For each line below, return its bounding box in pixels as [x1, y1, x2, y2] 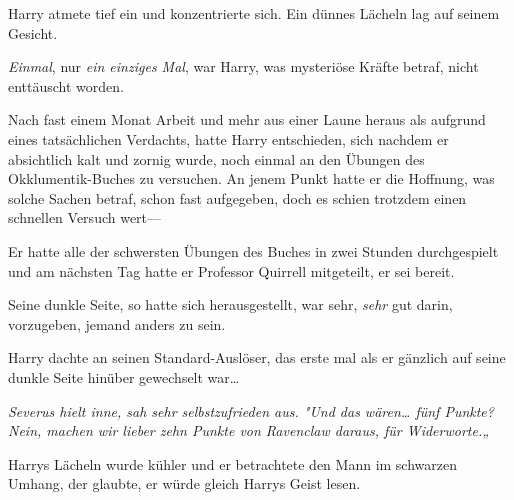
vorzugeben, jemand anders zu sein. [8, 313, 226, 334]
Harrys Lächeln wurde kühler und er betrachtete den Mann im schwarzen [8, 453, 458, 474]
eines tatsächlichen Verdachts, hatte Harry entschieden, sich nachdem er [8, 128, 449, 149]
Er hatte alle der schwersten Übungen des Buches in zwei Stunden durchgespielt [8, 240, 499, 261]
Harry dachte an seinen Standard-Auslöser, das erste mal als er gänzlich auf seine [8, 347, 506, 368]
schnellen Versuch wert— [8, 207, 162, 228]
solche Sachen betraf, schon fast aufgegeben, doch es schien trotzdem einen [8, 187, 467, 208]
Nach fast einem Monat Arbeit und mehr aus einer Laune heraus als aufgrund [8, 109, 486, 130]
